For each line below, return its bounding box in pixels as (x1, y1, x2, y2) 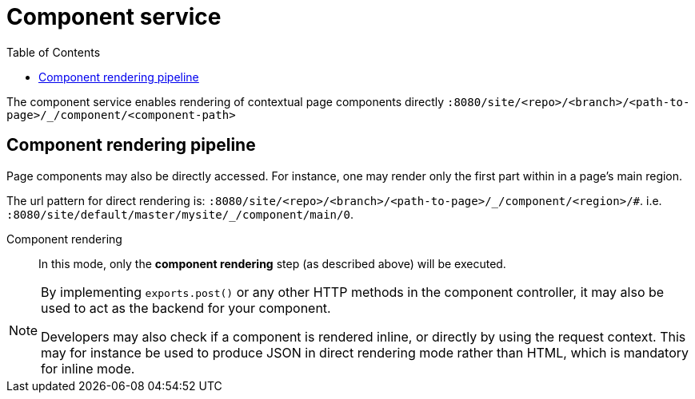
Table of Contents (6, 45, 101, 59)
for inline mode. (41, 360, 135, 377)
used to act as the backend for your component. (41, 299, 331, 316)
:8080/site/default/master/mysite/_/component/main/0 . (6, 207, 353, 221)
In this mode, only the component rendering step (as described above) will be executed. (38, 256, 506, 271)
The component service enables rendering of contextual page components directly (6, 94, 445, 109)
